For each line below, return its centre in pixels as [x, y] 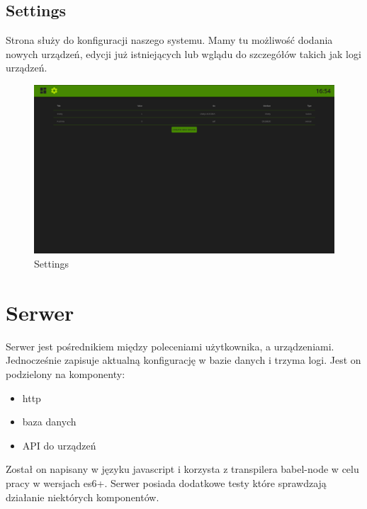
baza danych [49, 422]
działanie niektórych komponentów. [83, 497]
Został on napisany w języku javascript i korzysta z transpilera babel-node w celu [182, 469]
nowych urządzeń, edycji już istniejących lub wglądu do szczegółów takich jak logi [183, 53]
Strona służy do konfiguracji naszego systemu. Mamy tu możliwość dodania [169, 40]
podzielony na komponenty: [66, 373]
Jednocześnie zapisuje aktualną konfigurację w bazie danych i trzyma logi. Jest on [183, 360]
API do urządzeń [59, 445]
